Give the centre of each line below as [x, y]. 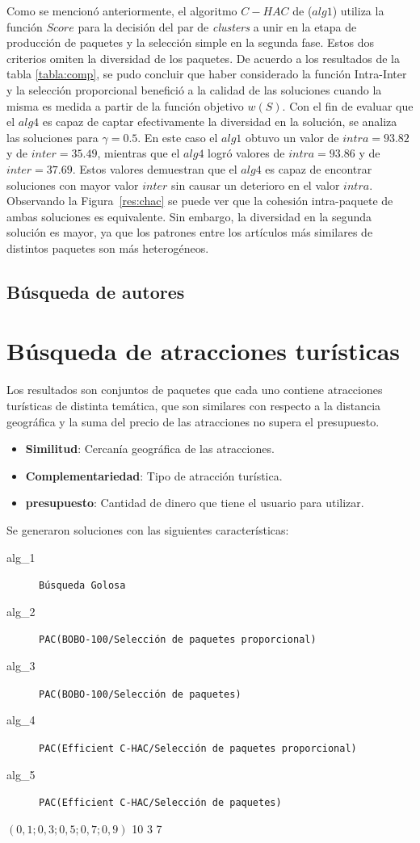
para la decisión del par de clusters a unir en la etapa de [217, 26]
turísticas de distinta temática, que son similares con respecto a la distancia [194, 405]
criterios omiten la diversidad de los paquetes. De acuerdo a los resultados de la [204, 58]
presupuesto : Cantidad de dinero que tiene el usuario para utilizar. [195, 503]
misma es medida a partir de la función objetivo [125, 105]
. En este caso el [178, 137]
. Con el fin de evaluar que [348, 105]
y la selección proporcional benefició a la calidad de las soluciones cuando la [194, 89]
